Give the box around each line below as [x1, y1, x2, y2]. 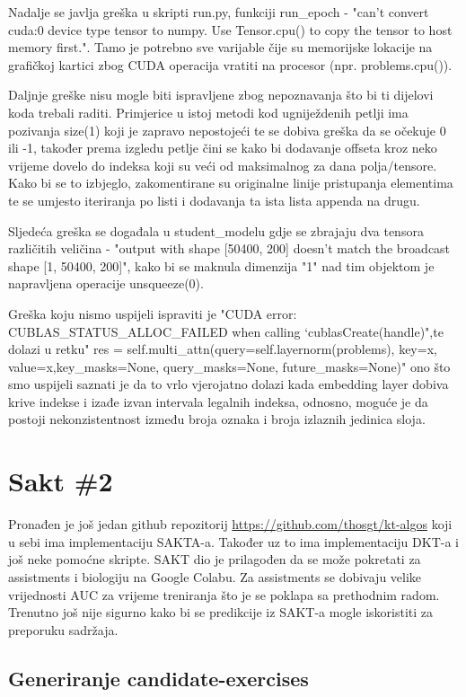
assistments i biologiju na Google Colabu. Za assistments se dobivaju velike [8, 567, 422, 586]
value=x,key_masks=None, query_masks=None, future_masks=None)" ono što [8, 357, 451, 375]
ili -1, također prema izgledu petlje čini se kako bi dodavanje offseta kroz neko [8, 138, 437, 157]
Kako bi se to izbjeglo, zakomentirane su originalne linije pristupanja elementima [8, 173, 453, 192]
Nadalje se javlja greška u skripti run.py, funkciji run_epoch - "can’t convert [8, 3, 429, 21]
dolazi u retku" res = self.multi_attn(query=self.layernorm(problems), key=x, [8, 340, 437, 358]
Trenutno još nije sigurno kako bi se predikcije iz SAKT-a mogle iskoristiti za [8, 603, 434, 622]
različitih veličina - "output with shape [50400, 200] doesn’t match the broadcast [8, 239, 451, 258]
